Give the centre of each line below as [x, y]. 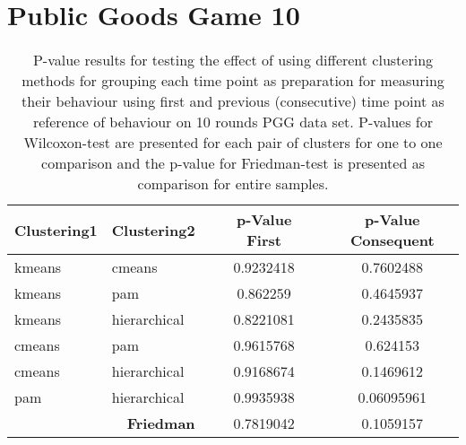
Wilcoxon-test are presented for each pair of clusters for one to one [233, 143]
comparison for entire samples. [233, 184]
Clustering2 [153, 230]
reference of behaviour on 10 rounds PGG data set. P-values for [233, 122]
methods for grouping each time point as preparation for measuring [233, 81]
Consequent [393, 240]
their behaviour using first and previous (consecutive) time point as [233, 101]
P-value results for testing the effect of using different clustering [233, 60]
